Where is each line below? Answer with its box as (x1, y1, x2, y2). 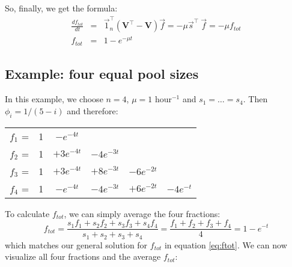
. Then (243, 93, 268, 105)
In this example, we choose (5, 93, 103, 105)
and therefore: (67, 104, 118, 117)
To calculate (5, 207, 50, 219)
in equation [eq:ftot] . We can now (164, 238, 287, 251)
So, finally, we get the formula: (5, 2, 118, 14)
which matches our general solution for (5, 238, 148, 251)
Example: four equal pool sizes (5, 64, 199, 83)
